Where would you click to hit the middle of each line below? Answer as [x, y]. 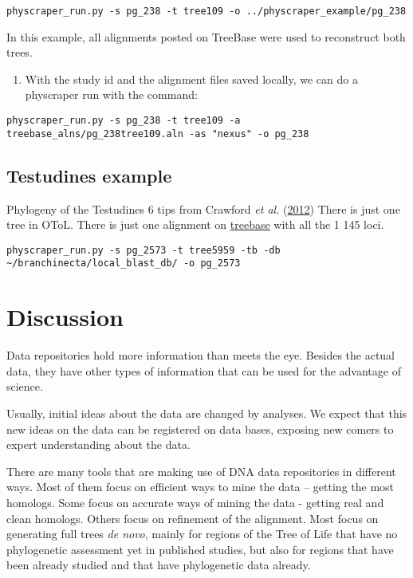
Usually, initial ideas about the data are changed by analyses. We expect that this [207, 413]
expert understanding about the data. [98, 444]
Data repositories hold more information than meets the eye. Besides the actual [201, 355]
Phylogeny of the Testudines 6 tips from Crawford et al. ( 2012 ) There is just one [203, 208]
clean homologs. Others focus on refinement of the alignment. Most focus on [193, 518]
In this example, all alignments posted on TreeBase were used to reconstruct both [206, 36]
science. [25, 386]
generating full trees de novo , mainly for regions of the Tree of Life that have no [202, 534]
